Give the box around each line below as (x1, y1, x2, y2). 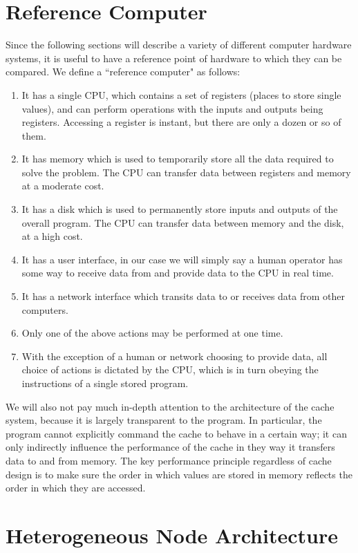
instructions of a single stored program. (21, 376, 189, 390)
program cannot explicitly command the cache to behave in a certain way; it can (6, 426, 347, 440)
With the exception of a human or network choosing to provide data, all (21, 348, 328, 363)
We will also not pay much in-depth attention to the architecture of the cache (6, 399, 335, 413)
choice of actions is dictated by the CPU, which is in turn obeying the (21, 362, 319, 377)
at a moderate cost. (21, 178, 104, 193)
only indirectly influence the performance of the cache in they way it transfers (6, 440, 335, 454)
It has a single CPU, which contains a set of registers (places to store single (21, 87, 341, 102)
